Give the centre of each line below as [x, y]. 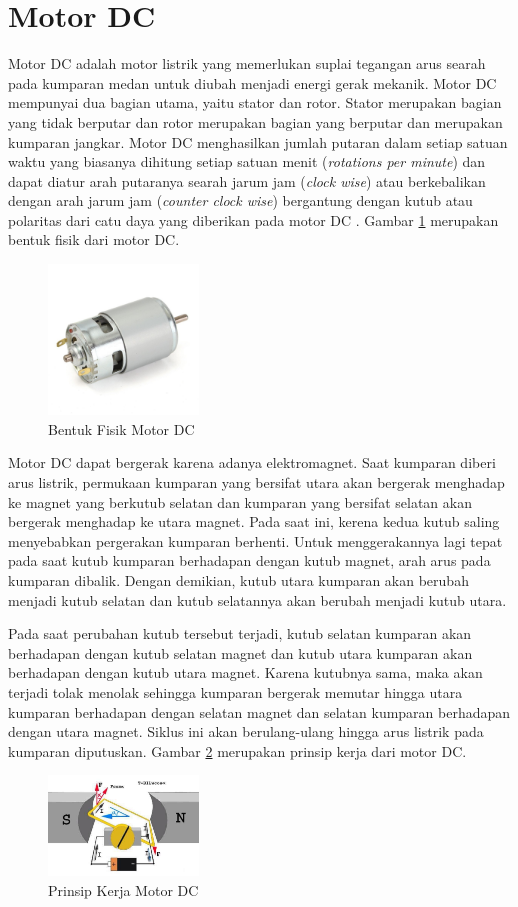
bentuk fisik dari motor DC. [94, 239]
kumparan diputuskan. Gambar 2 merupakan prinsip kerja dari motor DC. [237, 750]
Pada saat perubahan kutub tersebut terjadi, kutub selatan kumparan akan [240, 633]
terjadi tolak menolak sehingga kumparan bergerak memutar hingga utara [235, 691]
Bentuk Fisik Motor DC [121, 428]
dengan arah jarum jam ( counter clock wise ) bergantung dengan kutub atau [240, 200]
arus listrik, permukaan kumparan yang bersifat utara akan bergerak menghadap [256, 482]
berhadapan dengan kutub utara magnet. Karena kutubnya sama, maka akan [245, 672]
